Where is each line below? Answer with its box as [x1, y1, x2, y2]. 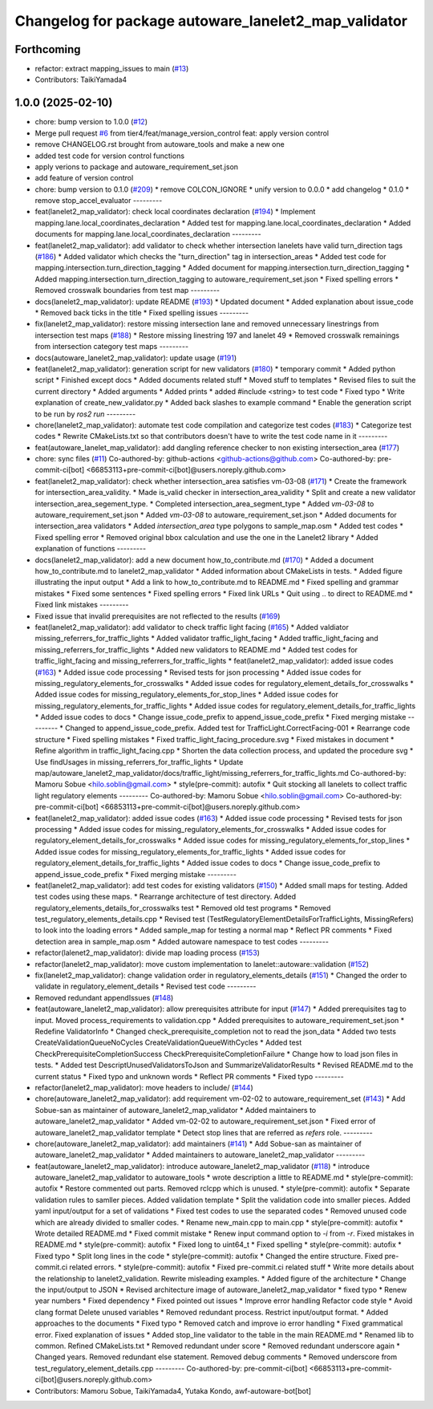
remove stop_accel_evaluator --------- [34, 196, 163, 205]
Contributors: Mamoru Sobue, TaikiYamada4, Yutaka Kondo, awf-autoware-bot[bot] [34, 1386, 312, 1395]
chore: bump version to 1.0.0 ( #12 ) [34, 117, 148, 127]
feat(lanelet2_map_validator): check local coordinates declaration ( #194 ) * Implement [34, 207, 316, 217]
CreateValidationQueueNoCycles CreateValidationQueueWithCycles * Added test [34, 1037, 302, 1047]
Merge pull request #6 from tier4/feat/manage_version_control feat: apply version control [34, 128, 329, 138]
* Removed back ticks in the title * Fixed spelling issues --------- [34, 308, 249, 317]
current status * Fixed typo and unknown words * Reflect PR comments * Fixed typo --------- [34, 1071, 344, 1081]
